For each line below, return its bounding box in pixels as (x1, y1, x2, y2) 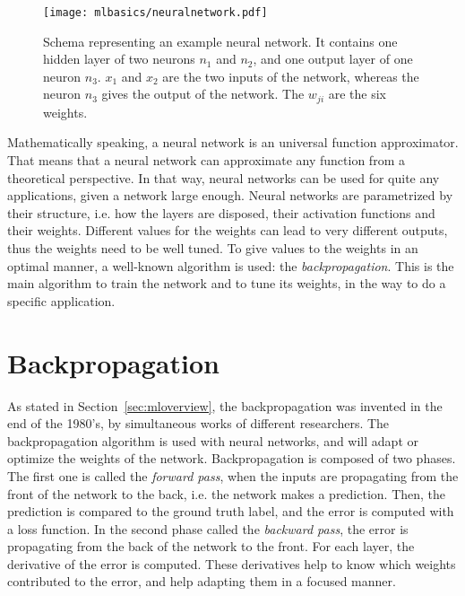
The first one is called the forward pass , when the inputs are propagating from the (7, 466, 459, 485)
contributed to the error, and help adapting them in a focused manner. (7, 572, 396, 591)
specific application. (7, 291, 116, 310)
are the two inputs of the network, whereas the (162, 66, 419, 85)
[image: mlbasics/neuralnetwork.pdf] (43, 6, 268, 19)
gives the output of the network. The (101, 84, 305, 103)
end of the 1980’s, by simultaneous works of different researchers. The (7, 414, 390, 433)
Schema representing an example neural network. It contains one (43, 31, 398, 50)
